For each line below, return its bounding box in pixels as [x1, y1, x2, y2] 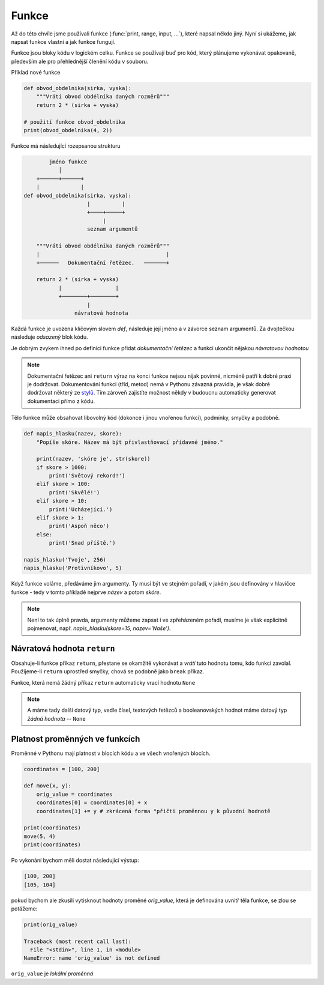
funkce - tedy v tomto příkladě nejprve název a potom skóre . [11, 589, 161, 596]
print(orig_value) [23, 921, 78, 928]
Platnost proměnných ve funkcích [11, 733, 140, 744]
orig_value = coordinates [36, 790, 113, 798]
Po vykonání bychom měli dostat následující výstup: [11, 856, 139, 864]
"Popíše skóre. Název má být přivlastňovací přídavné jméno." [36, 438, 223, 446]
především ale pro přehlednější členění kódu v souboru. [11, 58, 149, 65]
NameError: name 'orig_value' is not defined [23, 955, 160, 962]
